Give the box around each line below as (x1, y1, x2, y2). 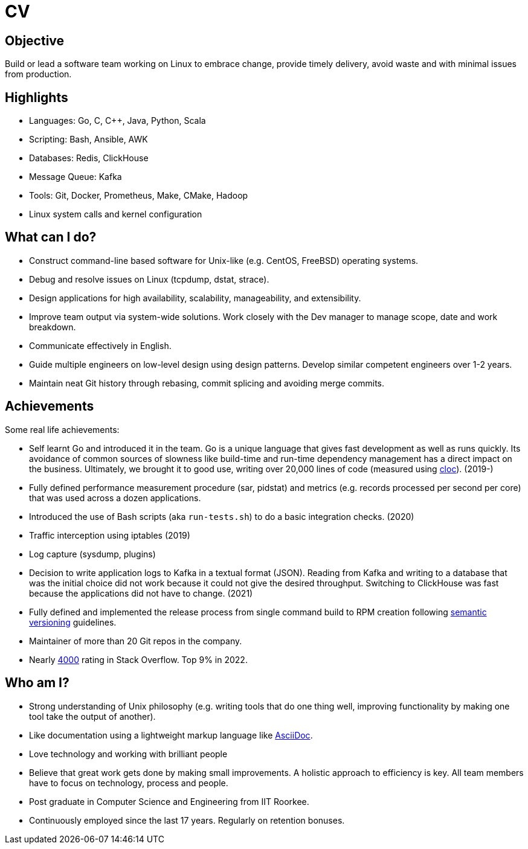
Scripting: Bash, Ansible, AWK (29, 134, 148, 145)
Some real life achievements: (5, 424, 120, 435)
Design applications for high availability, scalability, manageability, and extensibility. (29, 292, 361, 303)
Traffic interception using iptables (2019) (29, 530, 190, 540)
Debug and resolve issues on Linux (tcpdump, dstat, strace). (29, 274, 269, 284)
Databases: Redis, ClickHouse (29, 153, 149, 164)
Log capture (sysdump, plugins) (29, 548, 156, 559)
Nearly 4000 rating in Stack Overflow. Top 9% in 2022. (29, 654, 248, 665)
